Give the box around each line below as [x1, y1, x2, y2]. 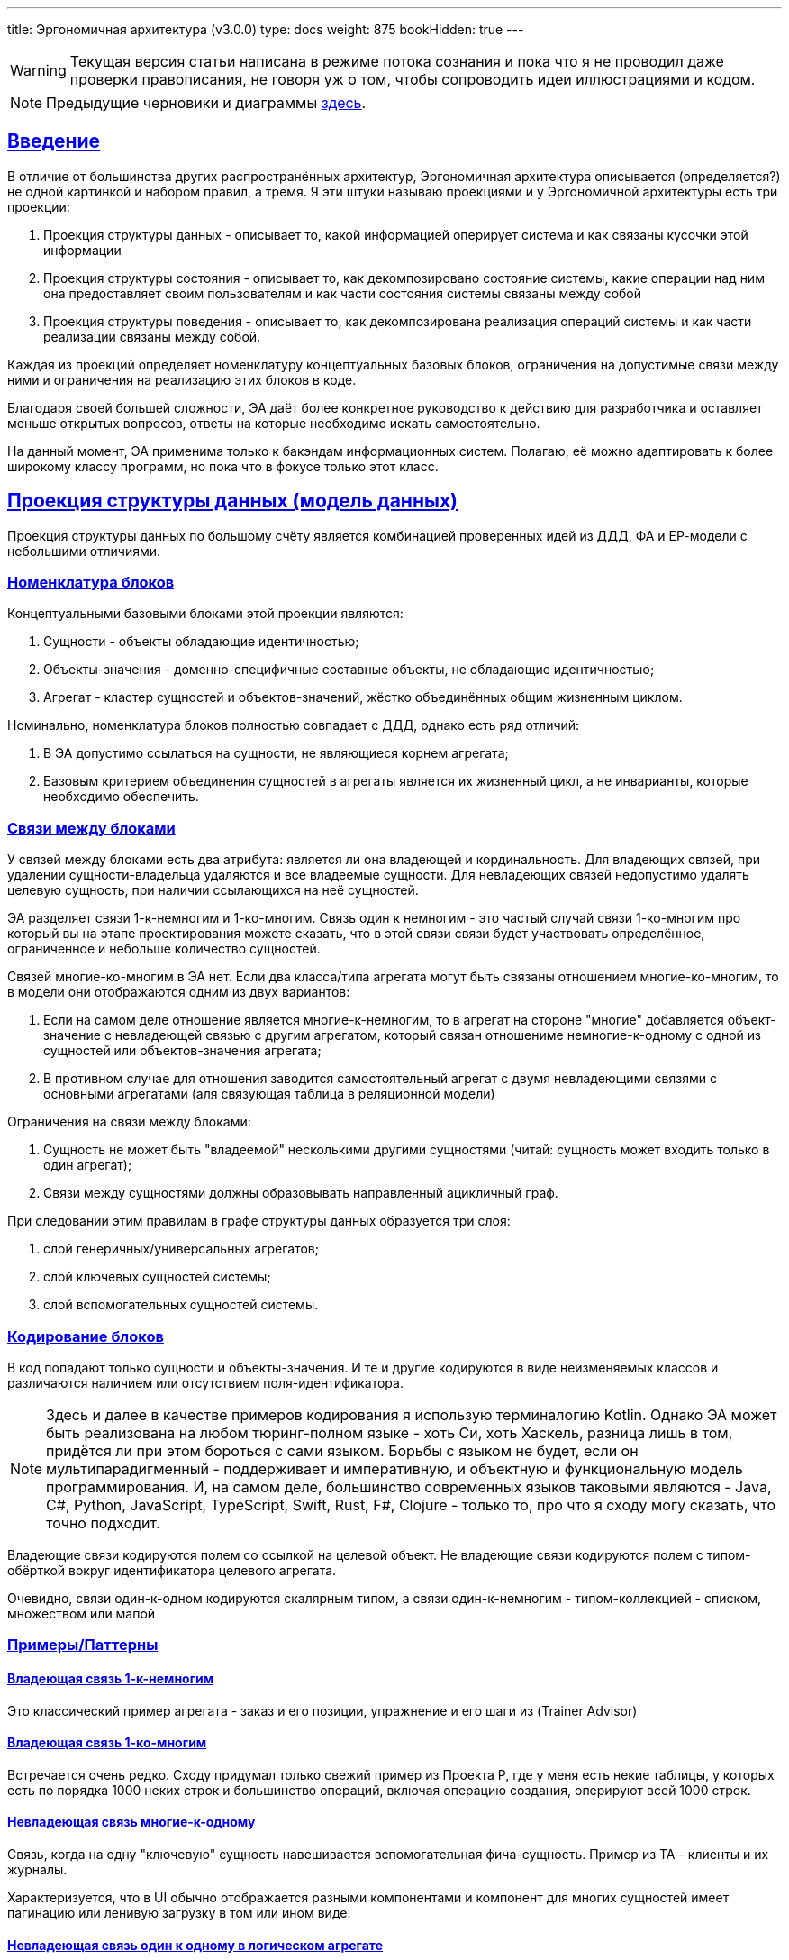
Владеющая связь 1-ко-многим [7, 1735, 207, 1751]
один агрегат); [43, 1157, 132, 1173]
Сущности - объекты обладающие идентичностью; [43, 634, 359, 650]
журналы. [7, 1861, 68, 1877]
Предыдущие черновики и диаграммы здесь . [46, 94, 367, 112]
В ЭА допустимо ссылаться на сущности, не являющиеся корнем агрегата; [43, 745, 509, 761]
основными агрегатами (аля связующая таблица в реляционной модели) [43, 1086, 495, 1102]
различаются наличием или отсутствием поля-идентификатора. [7, 1374, 404, 1390]
